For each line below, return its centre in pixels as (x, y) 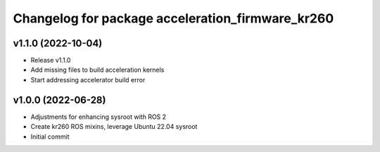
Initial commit (50, 137)
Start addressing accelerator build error (88, 80)
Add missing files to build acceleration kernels (97, 70)
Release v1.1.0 (51, 61)
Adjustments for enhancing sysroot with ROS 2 (99, 117)
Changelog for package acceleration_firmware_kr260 (173, 18)
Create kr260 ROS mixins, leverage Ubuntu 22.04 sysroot (114, 127)
